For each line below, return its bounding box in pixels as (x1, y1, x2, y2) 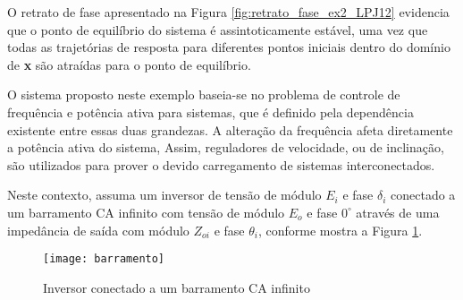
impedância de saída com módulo (7, 220, 189, 239)
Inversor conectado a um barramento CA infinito (43, 278, 310, 296)
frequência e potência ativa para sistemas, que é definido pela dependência (7, 102, 414, 121)
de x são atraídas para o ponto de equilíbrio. (7, 55, 251, 73)
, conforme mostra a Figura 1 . (257, 220, 423, 239)
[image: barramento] (43, 253, 165, 266)
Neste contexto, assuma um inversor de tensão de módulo (7, 185, 322, 204)
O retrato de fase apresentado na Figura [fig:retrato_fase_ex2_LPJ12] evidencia (7, 3, 450, 21)
